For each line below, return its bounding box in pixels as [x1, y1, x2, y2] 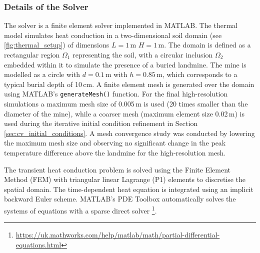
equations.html [15, 239, 61, 249]
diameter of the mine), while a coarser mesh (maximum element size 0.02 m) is [4, 108, 244, 118]
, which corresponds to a [162, 69, 237, 79]
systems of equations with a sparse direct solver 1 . [4, 203, 157, 215]
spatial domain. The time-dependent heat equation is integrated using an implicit [4, 183, 253, 194]
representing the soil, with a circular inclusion [72, 49, 213, 59]
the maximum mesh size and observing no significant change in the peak [4, 137, 226, 148]
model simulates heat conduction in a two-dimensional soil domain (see [4, 29, 222, 40]
